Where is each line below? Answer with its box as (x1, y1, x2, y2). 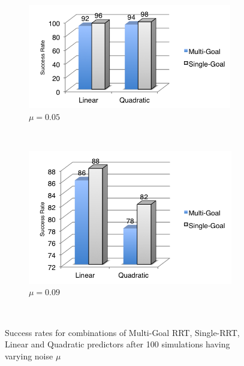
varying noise (5, 349, 53, 362)
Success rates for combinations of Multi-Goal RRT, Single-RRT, (5, 326, 240, 338)
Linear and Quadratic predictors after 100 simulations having (5, 338, 230, 350)
